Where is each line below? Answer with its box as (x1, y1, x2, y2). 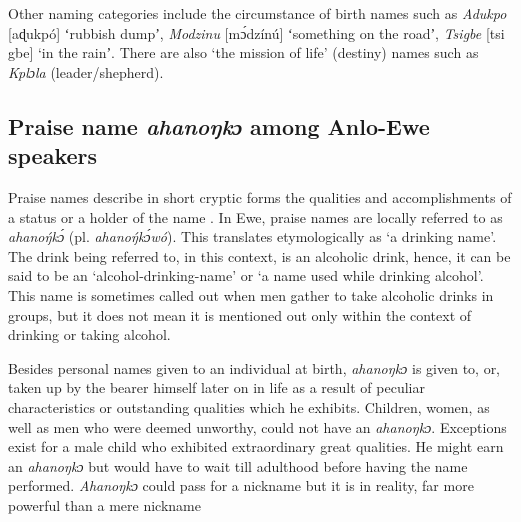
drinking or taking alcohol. (8, 324, 171, 345)
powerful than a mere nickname (8, 494, 201, 515)
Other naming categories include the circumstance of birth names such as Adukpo (8, 3, 507, 23)
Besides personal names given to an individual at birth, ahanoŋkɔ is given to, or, (8, 357, 501, 378)
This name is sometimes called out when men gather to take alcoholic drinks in (8, 284, 494, 305)
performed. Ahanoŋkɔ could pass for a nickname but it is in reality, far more (8, 475, 474, 496)
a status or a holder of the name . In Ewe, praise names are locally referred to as (8, 206, 503, 227)
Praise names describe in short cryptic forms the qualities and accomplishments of (8, 186, 512, 207)
